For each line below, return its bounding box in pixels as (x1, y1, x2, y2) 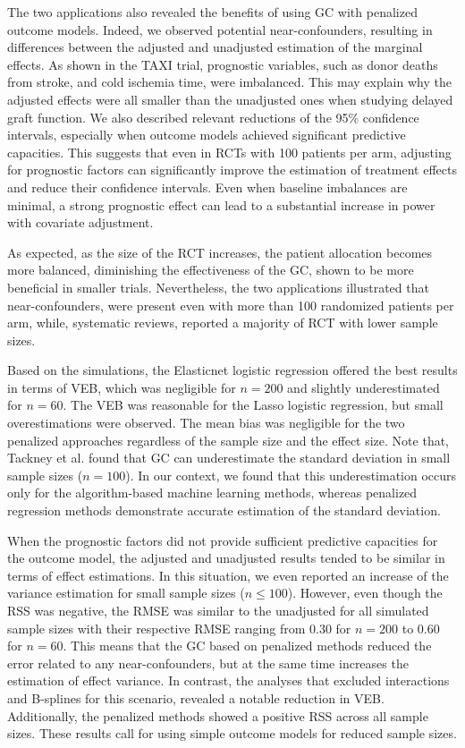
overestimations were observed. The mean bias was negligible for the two (7, 413, 405, 432)
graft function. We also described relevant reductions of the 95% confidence (7, 107, 419, 126)
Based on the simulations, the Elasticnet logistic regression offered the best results (7, 361, 458, 379)
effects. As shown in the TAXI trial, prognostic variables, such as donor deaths (7, 55, 438, 73)
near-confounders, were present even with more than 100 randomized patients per (7, 295, 454, 314)
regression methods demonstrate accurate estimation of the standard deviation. (7, 501, 441, 520)
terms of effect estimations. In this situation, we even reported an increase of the (7, 565, 449, 584)
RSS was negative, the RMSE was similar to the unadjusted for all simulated (7, 601, 429, 619)
